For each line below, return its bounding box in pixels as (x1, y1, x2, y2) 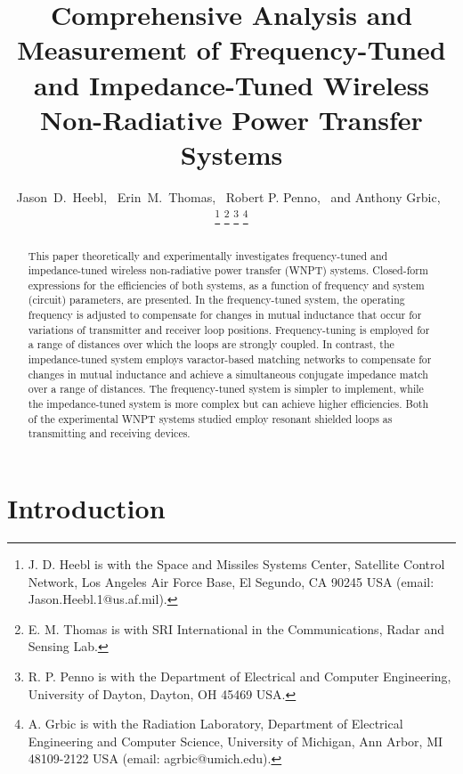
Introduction (7, 490, 166, 526)
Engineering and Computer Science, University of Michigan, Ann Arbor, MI (28, 731, 443, 750)
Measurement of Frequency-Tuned (17, 31, 446, 68)
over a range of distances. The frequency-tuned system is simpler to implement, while (28, 381, 424, 396)
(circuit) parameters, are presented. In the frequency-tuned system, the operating (28, 292, 405, 307)
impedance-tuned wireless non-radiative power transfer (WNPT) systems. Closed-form (28, 263, 428, 278)
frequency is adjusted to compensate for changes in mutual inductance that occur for (28, 307, 422, 322)
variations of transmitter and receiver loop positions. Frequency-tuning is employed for (28, 322, 430, 337)
